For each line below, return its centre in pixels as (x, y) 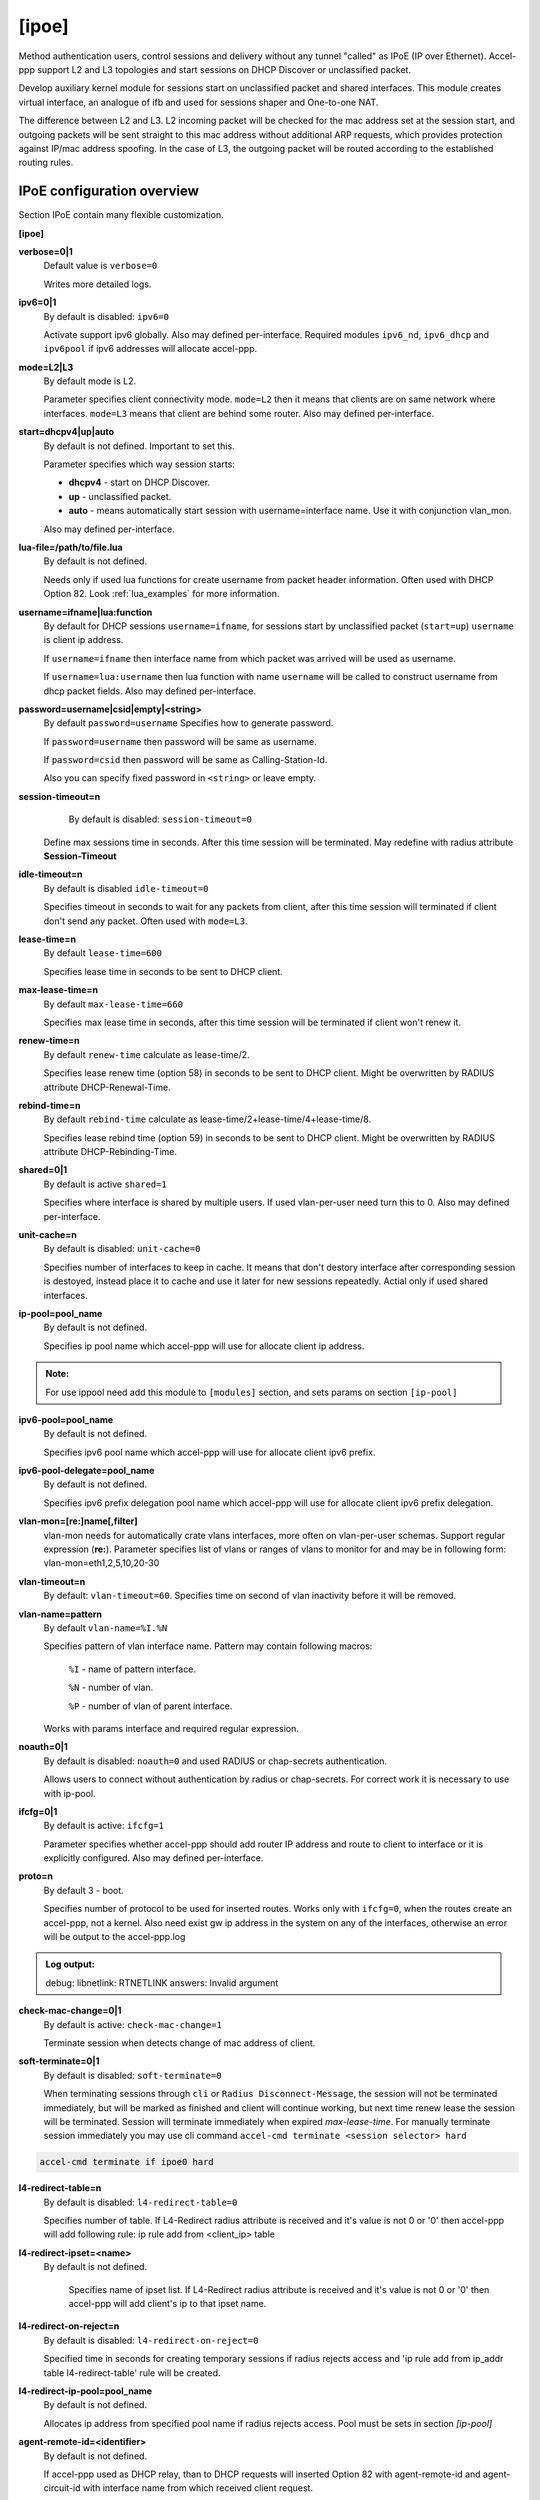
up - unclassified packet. (120, 496)
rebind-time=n (49, 1105)
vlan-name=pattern (60, 1614)
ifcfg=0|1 (38, 1811)
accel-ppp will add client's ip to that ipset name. (167, 2304)
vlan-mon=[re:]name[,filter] (78, 1521)
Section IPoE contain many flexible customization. (121, 215)
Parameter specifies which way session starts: (139, 464)
